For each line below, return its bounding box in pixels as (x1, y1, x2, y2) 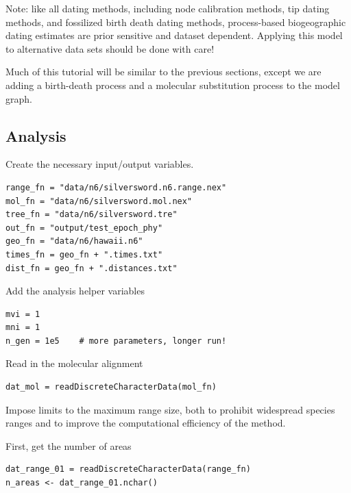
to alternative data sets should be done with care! (5, 41, 215, 55)
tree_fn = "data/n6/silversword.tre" (5, 210, 178, 220)
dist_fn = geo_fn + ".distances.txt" (5, 263, 178, 273)
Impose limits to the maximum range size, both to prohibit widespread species (5, 402, 335, 416)
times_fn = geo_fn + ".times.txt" (5, 249, 163, 260)
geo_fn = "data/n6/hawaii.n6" (5, 236, 143, 246)
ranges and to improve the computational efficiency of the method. (5, 416, 286, 430)
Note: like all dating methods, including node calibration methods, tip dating (5, 1, 330, 15)
